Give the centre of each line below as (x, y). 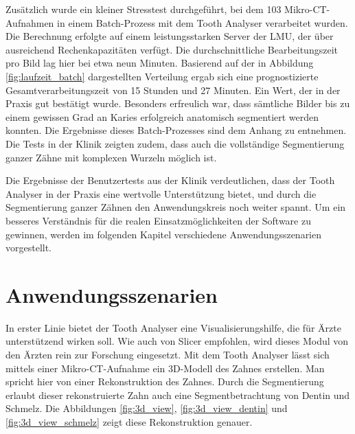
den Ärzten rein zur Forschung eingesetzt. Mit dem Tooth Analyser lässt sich (168, 354)
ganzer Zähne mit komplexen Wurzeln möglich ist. (111, 157)
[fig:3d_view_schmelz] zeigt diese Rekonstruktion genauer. (129, 421)
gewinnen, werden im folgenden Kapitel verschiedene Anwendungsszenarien (164, 234)
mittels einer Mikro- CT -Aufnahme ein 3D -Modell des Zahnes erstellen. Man (165, 368)
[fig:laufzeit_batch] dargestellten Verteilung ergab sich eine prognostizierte (162, 76)
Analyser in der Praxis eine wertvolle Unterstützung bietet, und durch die (161, 193)
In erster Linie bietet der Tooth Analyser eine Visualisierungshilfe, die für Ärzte (173, 327)
